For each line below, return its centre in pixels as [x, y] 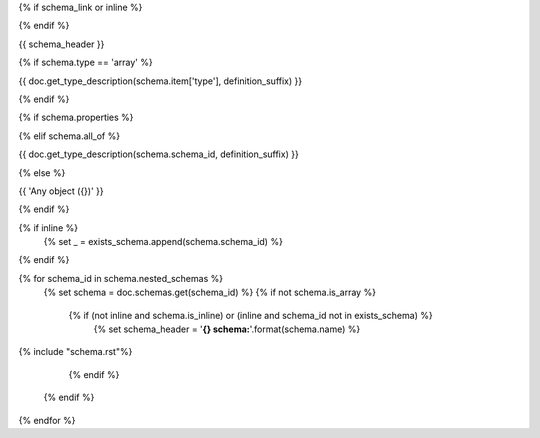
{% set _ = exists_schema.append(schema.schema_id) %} [163, 242]
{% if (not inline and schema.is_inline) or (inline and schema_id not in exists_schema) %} [251, 315]
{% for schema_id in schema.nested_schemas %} [121, 278]
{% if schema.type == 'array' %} [86, 62]
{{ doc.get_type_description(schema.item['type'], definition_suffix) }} [160, 81]
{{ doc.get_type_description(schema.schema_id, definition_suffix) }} [158, 154]
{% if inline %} [48, 227]
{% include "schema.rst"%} [75, 352]
